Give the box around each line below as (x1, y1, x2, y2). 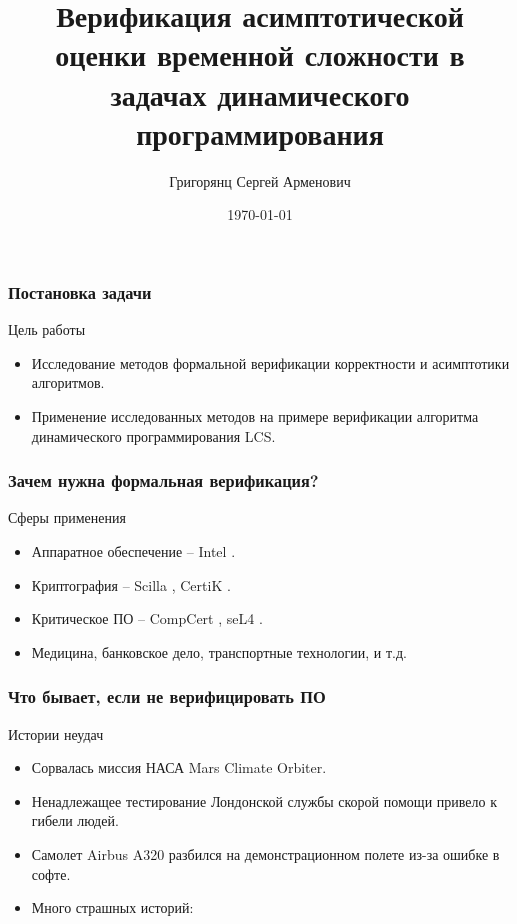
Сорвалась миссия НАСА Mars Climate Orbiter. (31, 757, 327, 778)
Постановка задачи (8, 279, 152, 304)
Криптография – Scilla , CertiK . (31, 574, 231, 595)
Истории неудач (8, 723, 104, 744)
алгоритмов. (31, 372, 105, 393)
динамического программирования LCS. (31, 425, 276, 446)
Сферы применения (8, 507, 126, 528)
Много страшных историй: (31, 897, 194, 918)
